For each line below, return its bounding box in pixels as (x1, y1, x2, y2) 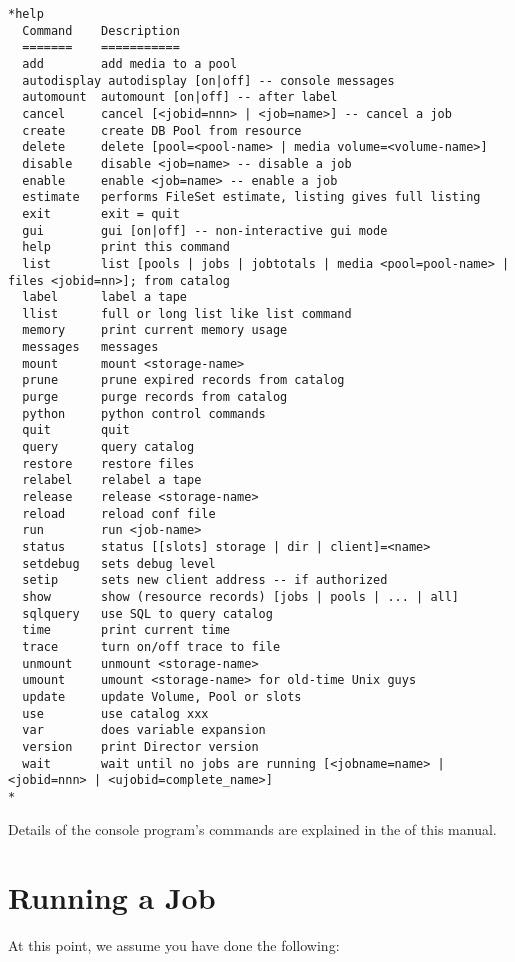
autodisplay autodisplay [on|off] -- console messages (22, 73, 395, 88)
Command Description (22, 23, 180, 38)
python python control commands (22, 406, 266, 421)
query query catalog (22, 440, 195, 455)
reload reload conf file (22, 506, 216, 521)
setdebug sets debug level (22, 556, 216, 571)
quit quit (22, 423, 130, 438)
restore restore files (22, 456, 195, 471)
